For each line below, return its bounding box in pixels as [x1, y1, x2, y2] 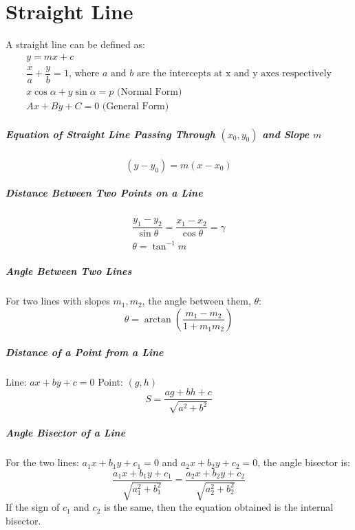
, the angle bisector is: [257, 455, 350, 470]
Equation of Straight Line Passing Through [6, 126, 215, 141]
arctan [144, 314, 171, 324]
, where [68, 69, 100, 79]
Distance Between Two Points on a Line [6, 186, 203, 200]
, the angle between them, [142, 294, 251, 308]
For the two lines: [6, 455, 79, 470]
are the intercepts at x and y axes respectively [136, 69, 332, 79]
